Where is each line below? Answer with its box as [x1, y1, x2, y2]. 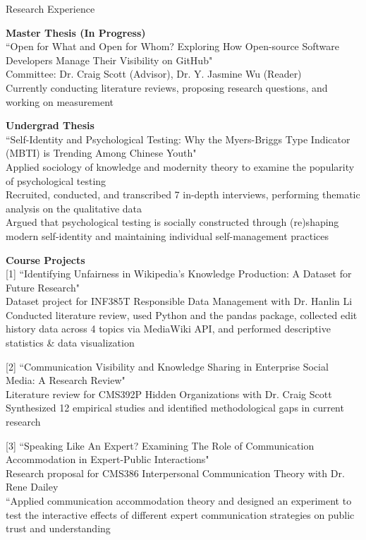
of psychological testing [6, 173, 106, 188]
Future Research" [6, 280, 80, 294]
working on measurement [6, 94, 114, 109]
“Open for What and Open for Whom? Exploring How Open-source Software [6, 39, 340, 54]
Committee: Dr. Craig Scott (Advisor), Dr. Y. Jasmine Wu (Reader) [6, 66, 302, 81]
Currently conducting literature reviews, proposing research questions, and [6, 80, 328, 95]
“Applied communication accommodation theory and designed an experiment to [6, 493, 352, 508]
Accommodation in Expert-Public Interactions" [6, 452, 209, 467]
